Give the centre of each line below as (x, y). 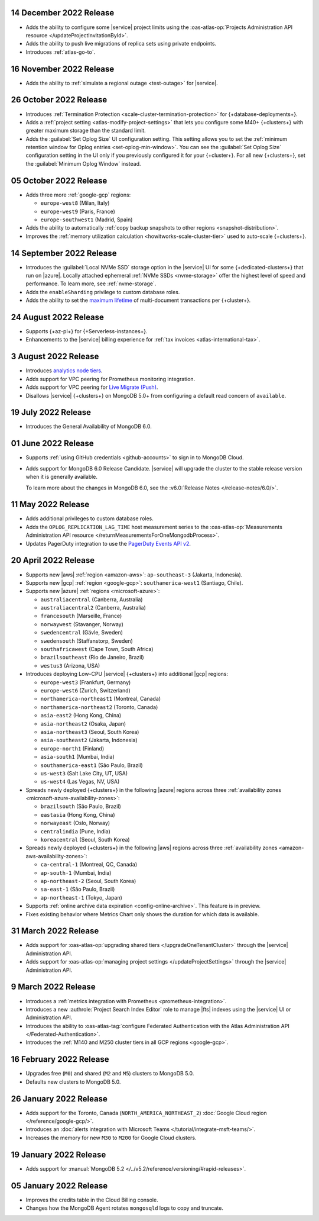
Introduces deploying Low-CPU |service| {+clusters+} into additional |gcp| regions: (127, 674)
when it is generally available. (61, 477)
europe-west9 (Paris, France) (78, 211)
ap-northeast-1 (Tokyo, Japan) (81, 897)
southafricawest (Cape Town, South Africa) (97, 649)
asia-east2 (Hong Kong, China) (81, 716)
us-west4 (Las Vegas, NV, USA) (80, 782)
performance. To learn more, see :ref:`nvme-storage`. (91, 283)
